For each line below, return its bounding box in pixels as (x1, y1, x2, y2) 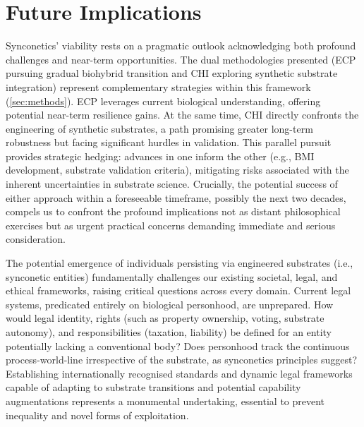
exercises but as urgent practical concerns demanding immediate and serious (6, 217, 336, 232)
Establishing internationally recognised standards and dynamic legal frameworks (6, 366, 353, 380)
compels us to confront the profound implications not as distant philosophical (6, 204, 341, 219)
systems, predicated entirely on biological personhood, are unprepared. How (6, 296, 334, 311)
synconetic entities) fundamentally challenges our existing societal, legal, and (6, 269, 338, 284)
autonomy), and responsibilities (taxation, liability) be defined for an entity (6, 325, 332, 339)
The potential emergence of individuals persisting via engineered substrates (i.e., (6, 255, 353, 270)
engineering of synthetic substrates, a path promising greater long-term (6, 121, 313, 136)
